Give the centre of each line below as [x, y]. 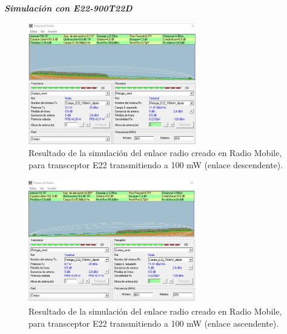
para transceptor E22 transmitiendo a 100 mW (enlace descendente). [156, 165]
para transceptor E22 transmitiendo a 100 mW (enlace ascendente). [154, 323]
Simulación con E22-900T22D [68, 8]
